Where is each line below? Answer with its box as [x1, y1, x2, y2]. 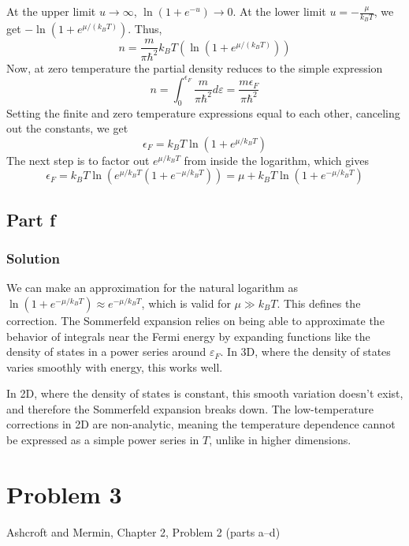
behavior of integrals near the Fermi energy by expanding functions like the [6, 327, 370, 344]
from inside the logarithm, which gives [184, 151, 369, 168]
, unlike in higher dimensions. [209, 432, 351, 448]
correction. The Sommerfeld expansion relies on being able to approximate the [6, 312, 385, 328]
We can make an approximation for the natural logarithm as [6, 279, 299, 296]
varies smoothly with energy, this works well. [6, 358, 223, 375]
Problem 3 [6, 477, 122, 510]
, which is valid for [141, 294, 231, 311]
